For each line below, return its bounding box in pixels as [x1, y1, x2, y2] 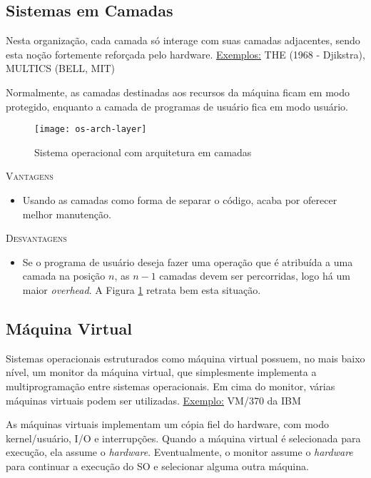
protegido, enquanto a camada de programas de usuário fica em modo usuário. [6, 98, 348, 113]
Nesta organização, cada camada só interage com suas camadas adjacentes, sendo [6, 33, 360, 48]
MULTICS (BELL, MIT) [6, 61, 116, 76]
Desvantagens [6, 230, 67, 245]
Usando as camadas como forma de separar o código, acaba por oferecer [22, 193, 337, 208]
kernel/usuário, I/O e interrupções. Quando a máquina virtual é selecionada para [6, 430, 361, 445]
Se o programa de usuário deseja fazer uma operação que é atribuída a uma [22, 254, 353, 269]
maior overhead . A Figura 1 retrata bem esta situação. [22, 282, 261, 297]
